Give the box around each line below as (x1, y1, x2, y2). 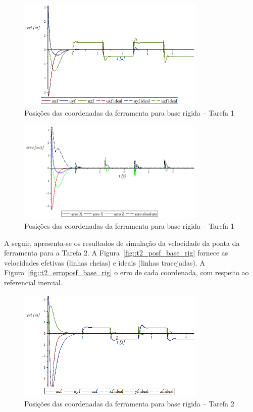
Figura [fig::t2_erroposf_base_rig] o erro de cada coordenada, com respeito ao (4, 267, 249, 278)
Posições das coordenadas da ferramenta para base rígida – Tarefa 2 (24, 398, 234, 409)
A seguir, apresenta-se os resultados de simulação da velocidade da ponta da (4, 237, 240, 248)
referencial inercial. (4, 277, 63, 287)
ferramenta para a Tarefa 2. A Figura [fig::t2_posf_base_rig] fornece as (4, 247, 228, 258)
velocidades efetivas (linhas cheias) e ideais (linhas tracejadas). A (4, 257, 205, 268)
